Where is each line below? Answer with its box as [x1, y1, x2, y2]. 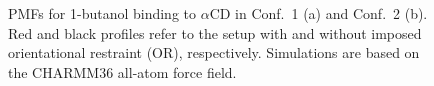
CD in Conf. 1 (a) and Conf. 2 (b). [209, 3, 428, 23]
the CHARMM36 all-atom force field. [8, 61, 237, 82]
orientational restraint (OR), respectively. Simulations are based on [8, 42, 420, 63]
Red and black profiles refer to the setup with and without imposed [8, 22, 422, 43]
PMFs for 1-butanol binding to [8, 3, 197, 23]
